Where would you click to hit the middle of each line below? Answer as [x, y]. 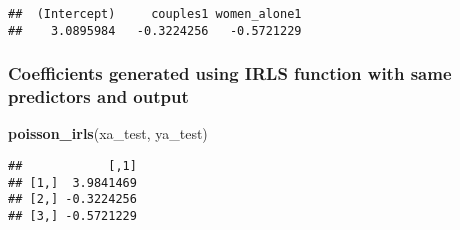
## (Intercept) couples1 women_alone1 [155, 14]
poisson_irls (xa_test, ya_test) [108, 133]
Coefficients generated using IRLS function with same [230, 73]
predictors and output [98, 96]
